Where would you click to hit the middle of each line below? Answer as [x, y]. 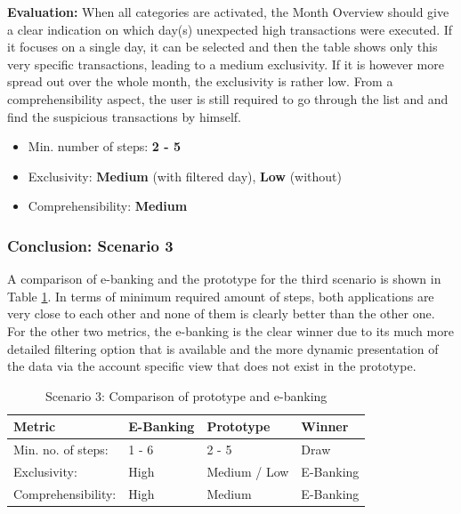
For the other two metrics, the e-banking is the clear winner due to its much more [230, 330]
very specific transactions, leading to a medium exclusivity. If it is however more [226, 64]
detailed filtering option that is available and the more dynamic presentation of [223, 348]
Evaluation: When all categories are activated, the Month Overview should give [228, 12]
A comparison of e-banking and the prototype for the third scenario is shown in [224, 279]
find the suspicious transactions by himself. [125, 116]
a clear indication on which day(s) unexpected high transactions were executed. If [230, 29]
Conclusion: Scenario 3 [90, 245]
